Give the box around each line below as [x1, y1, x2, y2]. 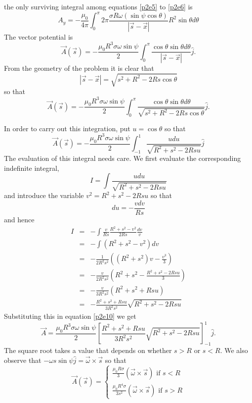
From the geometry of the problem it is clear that [4, 63, 154, 73]
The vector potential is [4, 31, 73, 42]
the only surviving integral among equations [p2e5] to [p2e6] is [4, 1, 193, 11]
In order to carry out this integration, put [4, 123, 130, 133]
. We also [220, 345, 248, 355]
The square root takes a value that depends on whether [4, 345, 172, 355]
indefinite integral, [4, 162, 59, 173]
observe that [4, 354, 42, 365]
